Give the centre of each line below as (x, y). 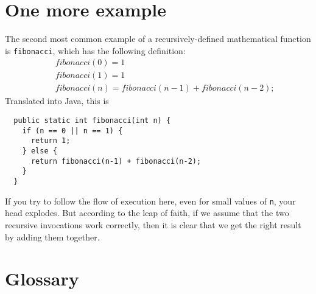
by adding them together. (52, 236)
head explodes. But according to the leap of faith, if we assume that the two (147, 213)
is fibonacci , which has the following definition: (95, 50)
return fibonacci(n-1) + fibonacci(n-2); (116, 161)
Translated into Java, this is (57, 101)
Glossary (42, 278)
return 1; (51, 141)
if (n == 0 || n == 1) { (72, 131)
